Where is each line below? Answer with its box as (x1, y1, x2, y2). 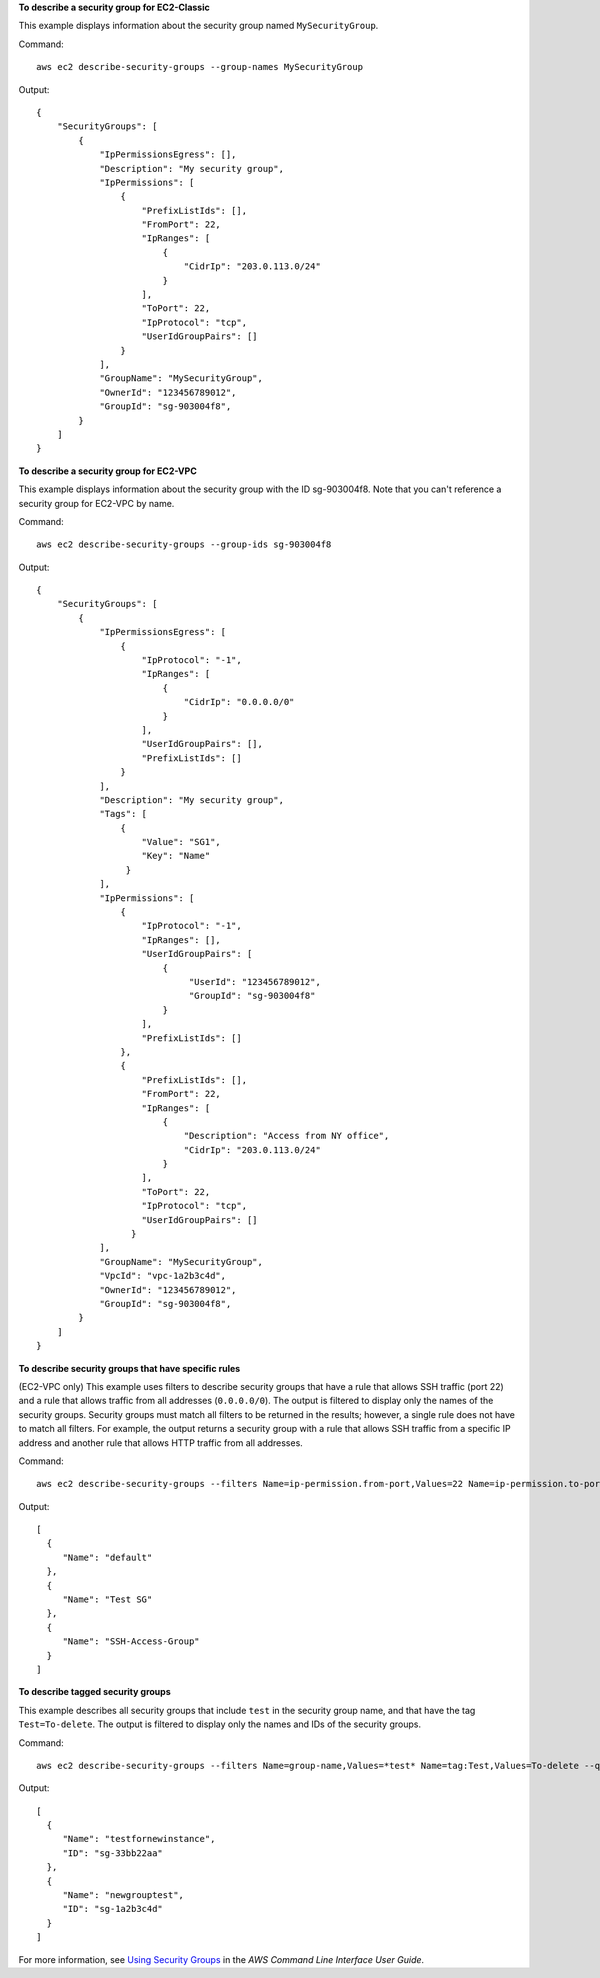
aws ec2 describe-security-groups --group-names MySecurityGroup (36, 61, 364, 73)
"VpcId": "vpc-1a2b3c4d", (99, 1270, 227, 1282)
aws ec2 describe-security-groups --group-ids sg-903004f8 (36, 539, 332, 550)
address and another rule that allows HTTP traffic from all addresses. (18, 1436, 304, 1449)
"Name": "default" (62, 1551, 153, 1563)
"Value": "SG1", (141, 836, 222, 848)
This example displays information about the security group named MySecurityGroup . (18, 20, 379, 32)
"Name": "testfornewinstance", (62, 1833, 216, 1845)
